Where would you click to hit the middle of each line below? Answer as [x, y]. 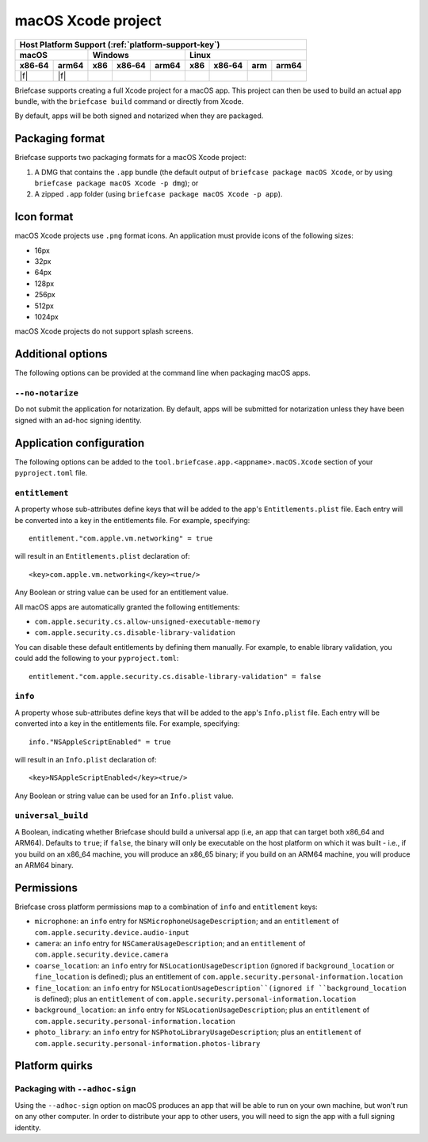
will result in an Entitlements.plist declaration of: [102, 556]
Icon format [44, 217]
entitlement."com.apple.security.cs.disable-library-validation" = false [175, 676]
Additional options [61, 354]
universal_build [52, 816]
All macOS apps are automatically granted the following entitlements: [128, 607]
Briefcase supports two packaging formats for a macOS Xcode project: [130, 158]
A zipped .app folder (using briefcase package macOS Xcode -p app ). [159, 194]
